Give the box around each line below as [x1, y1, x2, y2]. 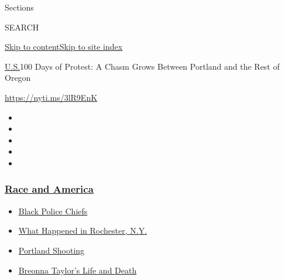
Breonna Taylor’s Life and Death [18, 264, 137, 276]
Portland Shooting [18, 244, 85, 256]
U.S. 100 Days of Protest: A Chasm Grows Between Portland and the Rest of [5, 60, 280, 72]
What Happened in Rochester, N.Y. [18, 224, 147, 237]
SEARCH [5, 21, 39, 33]
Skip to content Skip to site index [5, 40, 123, 53]
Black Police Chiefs [18, 204, 88, 217]
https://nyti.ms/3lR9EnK [5, 91, 98, 103]
